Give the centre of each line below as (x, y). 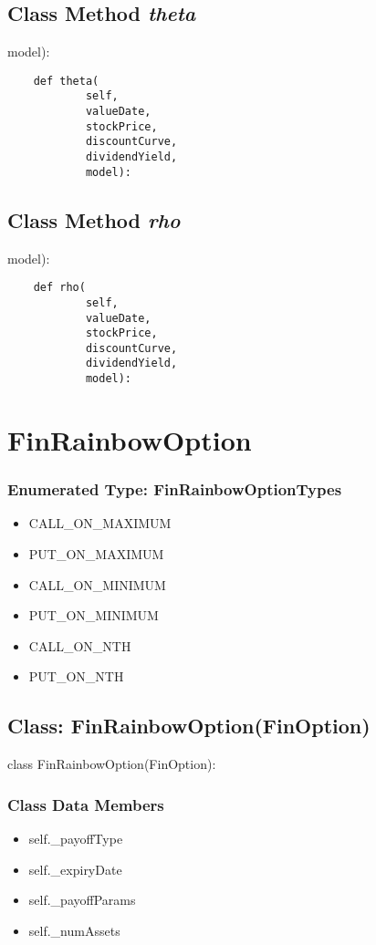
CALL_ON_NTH (80, 645)
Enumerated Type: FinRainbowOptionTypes (175, 489)
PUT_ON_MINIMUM (94, 615)
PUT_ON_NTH (76, 676)
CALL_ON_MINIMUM (97, 584)
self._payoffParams (82, 900)
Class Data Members (86, 804)
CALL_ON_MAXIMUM (100, 523)
